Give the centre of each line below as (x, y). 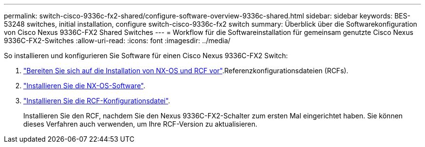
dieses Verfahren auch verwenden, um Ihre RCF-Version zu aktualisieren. (140, 124)
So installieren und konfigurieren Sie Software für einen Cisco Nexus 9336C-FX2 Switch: (146, 56)
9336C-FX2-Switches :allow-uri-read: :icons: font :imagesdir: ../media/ (117, 41)
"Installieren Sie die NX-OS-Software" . (84, 86)
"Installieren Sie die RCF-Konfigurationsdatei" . (97, 101)
